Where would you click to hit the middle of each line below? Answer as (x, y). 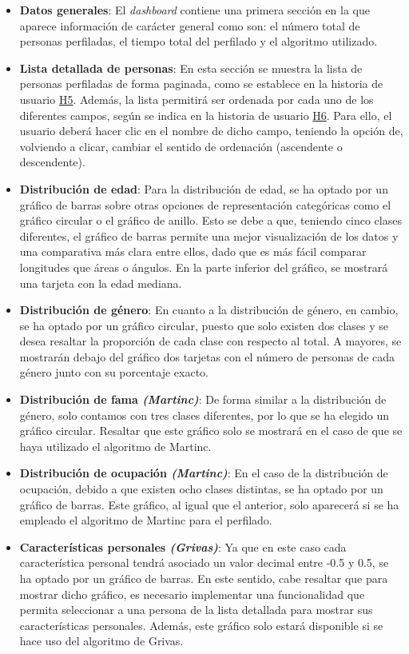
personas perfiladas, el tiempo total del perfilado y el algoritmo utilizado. (199, 41)
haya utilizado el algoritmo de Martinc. (115, 446)
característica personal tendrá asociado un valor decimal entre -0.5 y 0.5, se (204, 562)
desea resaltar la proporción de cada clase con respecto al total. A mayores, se (210, 341)
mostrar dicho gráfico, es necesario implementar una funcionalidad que (192, 594)
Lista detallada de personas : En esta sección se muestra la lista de (191, 68)
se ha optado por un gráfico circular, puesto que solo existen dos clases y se (204, 325)
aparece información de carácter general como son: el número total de (190, 25)
